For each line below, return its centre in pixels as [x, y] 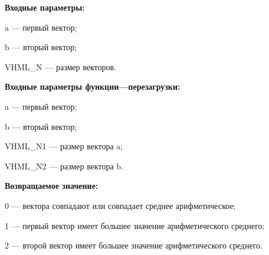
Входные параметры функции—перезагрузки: [93, 86]
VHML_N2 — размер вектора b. [64, 166]
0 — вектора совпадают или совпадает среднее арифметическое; [120, 205]
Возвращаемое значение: [52, 186]
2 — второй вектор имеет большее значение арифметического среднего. [134, 245]
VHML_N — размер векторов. [60, 66]
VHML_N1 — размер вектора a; [64, 146]
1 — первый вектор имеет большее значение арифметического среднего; [135, 225]
